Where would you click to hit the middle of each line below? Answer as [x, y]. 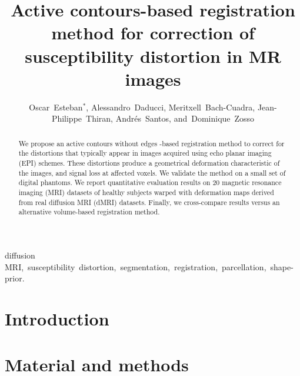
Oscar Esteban [56, 107]
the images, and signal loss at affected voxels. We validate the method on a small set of [152, 172]
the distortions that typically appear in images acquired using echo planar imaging [145, 153]
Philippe [67, 118]
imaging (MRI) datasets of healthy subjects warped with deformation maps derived [146, 192]
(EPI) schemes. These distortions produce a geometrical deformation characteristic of [149, 162]
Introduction [57, 318]
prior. [15, 278]
